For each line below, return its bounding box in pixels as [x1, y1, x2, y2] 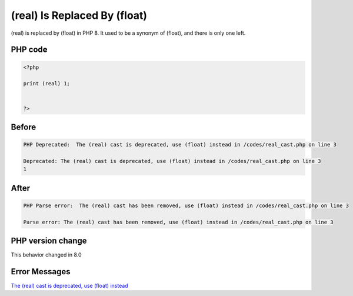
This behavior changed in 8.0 [11, 251, 82, 258]
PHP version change [11, 236, 88, 246]
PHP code [11, 45, 48, 55]
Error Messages [11, 267, 71, 277]
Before [11, 122, 36, 132]
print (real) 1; [23, 80, 71, 87]
